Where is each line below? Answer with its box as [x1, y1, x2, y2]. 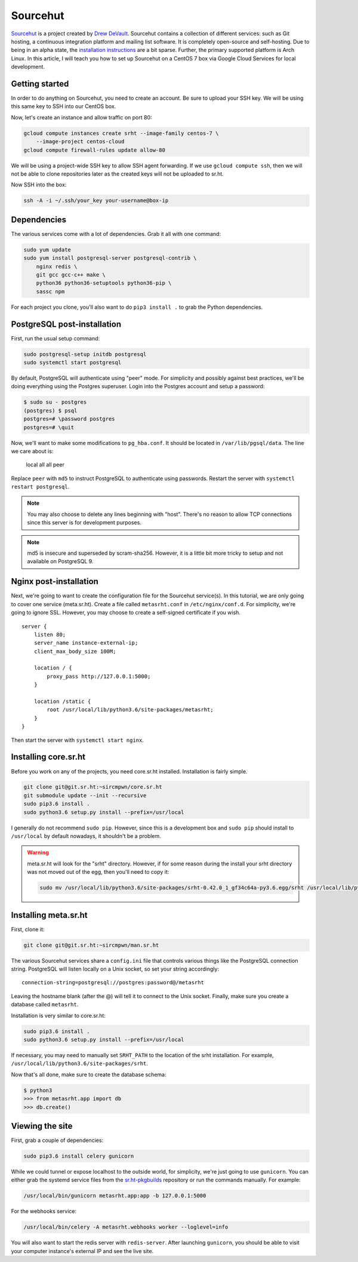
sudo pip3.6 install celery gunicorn [23, 1153, 134, 1159]
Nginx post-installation [11, 576, 98, 587]
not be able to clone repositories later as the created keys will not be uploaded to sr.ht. [11, 170, 224, 177]
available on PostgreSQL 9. [27, 558, 94, 565]
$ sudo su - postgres [23, 399, 87, 406]
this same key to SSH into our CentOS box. [11, 103, 116, 110]
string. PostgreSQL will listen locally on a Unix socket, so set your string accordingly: [11, 965, 220, 973]
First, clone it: [11, 926, 45, 933]
